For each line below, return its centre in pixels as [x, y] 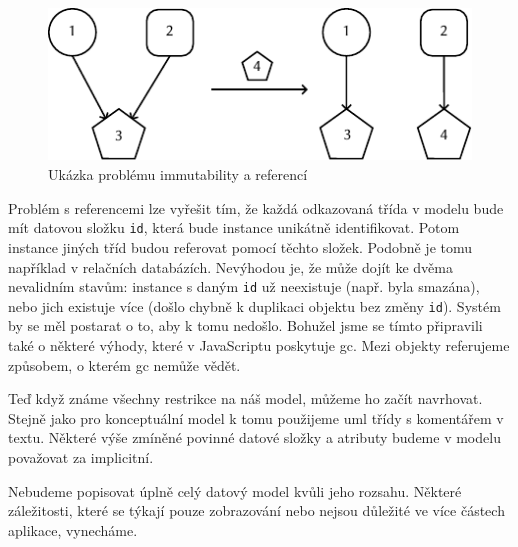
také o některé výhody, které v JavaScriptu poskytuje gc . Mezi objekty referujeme [259, 345]
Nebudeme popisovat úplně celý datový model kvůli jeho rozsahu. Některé [235, 490]
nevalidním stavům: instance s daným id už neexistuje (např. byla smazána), [244, 286]
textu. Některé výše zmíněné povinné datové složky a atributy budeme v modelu [254, 437]
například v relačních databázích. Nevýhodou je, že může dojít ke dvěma [230, 266]
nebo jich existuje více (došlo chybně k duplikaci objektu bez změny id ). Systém [254, 305]
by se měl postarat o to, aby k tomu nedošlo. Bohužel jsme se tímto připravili [245, 325]
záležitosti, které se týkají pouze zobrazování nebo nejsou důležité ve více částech [256, 510]
